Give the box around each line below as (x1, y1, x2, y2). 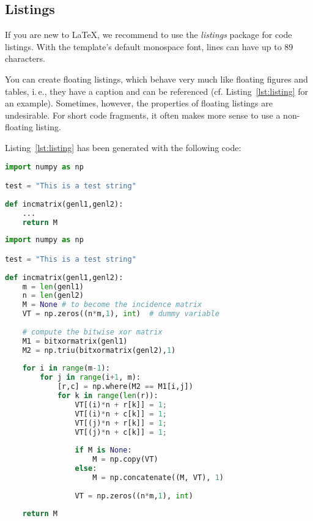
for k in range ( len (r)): (57, 391, 158, 401)
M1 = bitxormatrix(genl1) (22, 336, 128, 345)
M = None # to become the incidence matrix (22, 300, 202, 309)
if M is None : (75, 446, 132, 455)
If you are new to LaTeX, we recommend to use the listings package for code (5, 28, 292, 41)
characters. (5, 52, 45, 65)
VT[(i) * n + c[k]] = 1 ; (75, 409, 167, 418)
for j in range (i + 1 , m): (40, 373, 141, 382)
